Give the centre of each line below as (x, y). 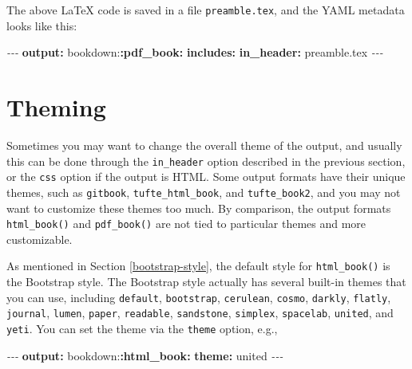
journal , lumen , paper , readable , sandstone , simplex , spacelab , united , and (200, 313)
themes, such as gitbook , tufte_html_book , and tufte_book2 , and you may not (204, 192)
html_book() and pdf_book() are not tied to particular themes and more (186, 224)
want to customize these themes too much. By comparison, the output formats (199, 208)
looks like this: (42, 25)
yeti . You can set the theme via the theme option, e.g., (142, 328)
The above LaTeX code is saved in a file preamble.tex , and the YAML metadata (206, 10)
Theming (56, 107)
